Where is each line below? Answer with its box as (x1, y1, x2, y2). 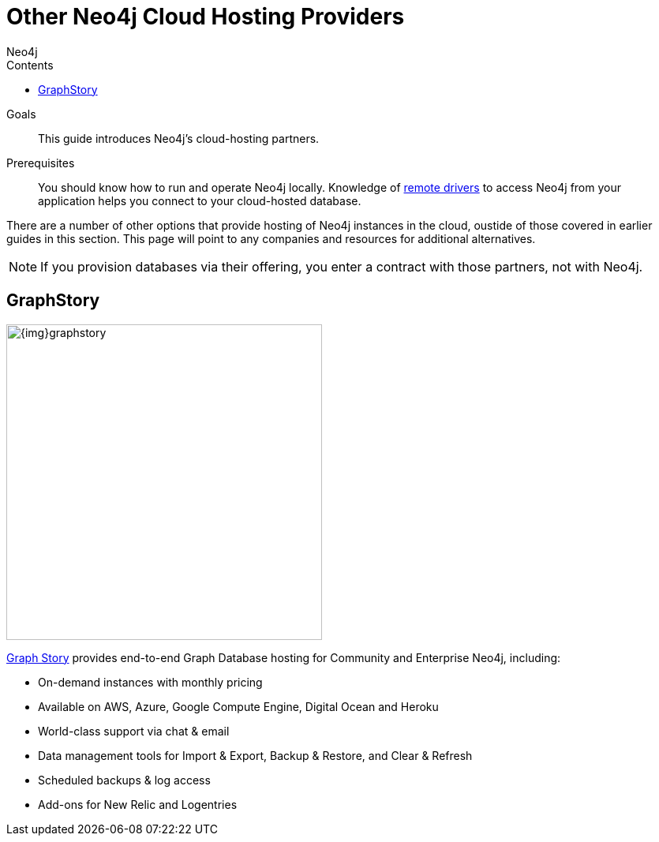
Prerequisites (6, 155, 75, 170)
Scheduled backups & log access (38, 773, 211, 787)
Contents (6, 58, 54, 72)
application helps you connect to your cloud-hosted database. (38, 193, 361, 208)
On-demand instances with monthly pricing (38, 675, 263, 689)
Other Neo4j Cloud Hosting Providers (6, 3, 405, 30)
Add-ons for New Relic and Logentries (38, 797, 238, 811)
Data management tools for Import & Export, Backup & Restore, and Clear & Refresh (38, 748, 473, 762)
